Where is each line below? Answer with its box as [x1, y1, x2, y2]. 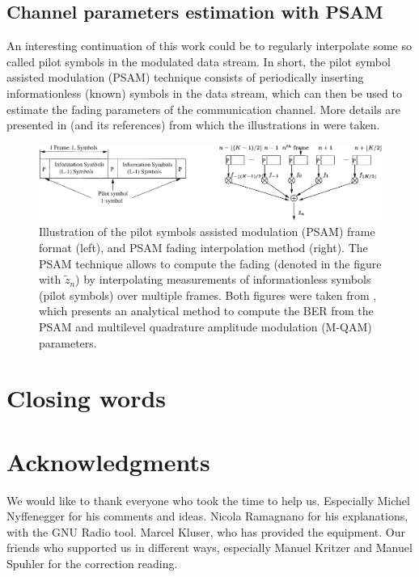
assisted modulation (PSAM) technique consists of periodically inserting [6, 69, 364, 86]
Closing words [6, 381, 167, 415]
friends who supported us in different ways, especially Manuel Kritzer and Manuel [6, 539, 413, 556]
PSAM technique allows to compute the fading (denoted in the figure [39, 255, 382, 272]
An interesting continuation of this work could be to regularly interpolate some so [6, 37, 413, 54]
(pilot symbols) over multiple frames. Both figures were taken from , [39, 286, 377, 303]
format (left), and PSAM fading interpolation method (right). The [39, 238, 368, 255]
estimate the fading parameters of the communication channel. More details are [6, 100, 400, 117]
